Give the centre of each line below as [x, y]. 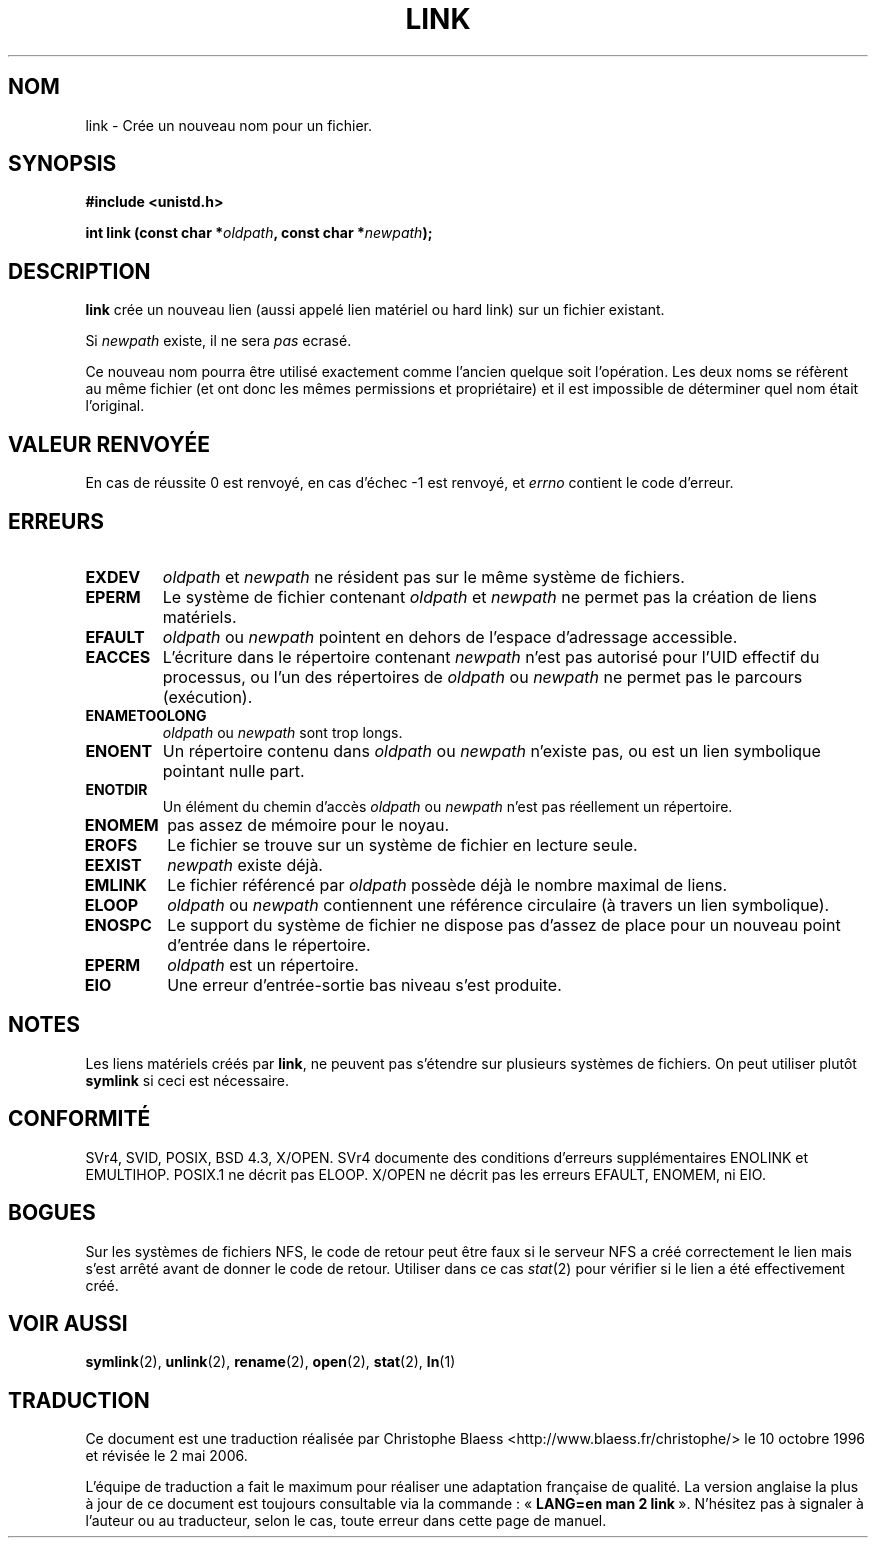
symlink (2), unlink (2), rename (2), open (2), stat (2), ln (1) [270, 1362]
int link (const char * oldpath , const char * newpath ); [259, 233]
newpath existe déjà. [245, 864]
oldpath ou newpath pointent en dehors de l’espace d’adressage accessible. [450, 636]
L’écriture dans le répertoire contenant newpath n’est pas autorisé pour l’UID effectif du [491, 656]
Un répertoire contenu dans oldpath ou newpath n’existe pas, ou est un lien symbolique [491, 750]
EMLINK [115, 884]
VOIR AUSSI [68, 1323]
